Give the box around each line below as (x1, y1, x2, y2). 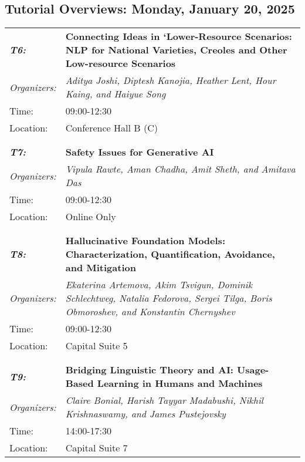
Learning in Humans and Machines (97, 376, 263, 390)
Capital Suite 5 (65, 339, 128, 353)
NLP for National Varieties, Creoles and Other (65, 43, 287, 57)
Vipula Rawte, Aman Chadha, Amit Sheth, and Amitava (65, 162, 296, 176)
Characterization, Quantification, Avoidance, (65, 247, 275, 261)
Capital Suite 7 (65, 441, 128, 455)
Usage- (237, 363, 269, 377)
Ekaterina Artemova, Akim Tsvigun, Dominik (65, 278, 253, 292)
